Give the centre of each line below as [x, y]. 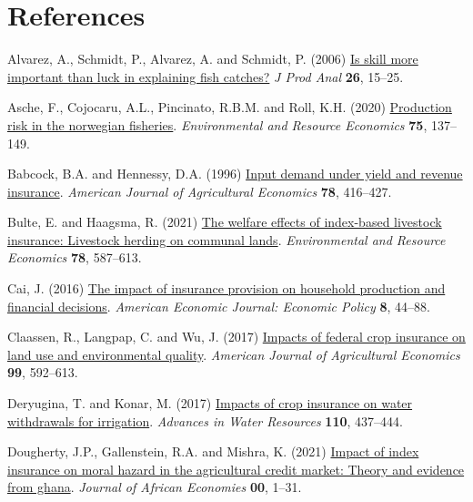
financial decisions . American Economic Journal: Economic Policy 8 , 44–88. [219, 306]
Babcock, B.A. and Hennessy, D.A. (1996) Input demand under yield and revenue [235, 174]
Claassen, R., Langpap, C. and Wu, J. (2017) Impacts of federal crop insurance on [236, 337]
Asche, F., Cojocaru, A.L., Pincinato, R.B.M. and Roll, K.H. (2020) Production [230, 107]
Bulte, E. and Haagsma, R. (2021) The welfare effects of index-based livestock [225, 222]
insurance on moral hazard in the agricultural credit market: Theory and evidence [236, 469]
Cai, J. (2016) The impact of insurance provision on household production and [226, 288]
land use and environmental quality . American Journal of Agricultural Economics [234, 354]
